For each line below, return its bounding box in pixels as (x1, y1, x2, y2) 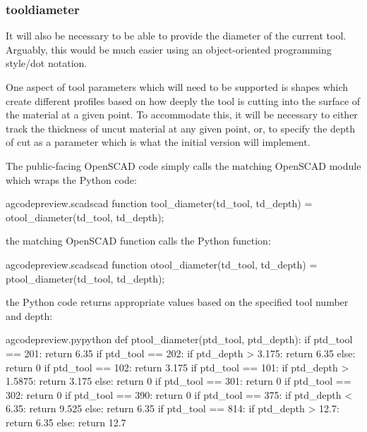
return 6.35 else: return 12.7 (6, 414, 126, 429)
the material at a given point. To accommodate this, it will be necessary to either (6, 107, 358, 122)
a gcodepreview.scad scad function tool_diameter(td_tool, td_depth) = (6, 196, 313, 211)
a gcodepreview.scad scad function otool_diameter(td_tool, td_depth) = (6, 257, 318, 271)
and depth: (6, 308, 53, 323)
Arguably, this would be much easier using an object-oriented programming (6, 42, 332, 56)
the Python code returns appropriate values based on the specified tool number (6, 295, 349, 309)
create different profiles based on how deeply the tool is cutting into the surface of (6, 93, 361, 108)
